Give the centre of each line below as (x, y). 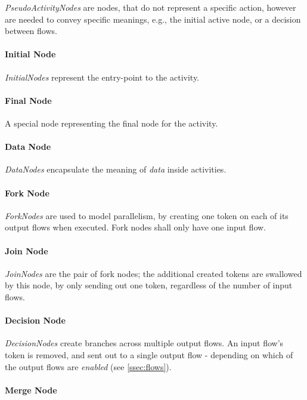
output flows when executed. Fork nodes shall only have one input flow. (135, 227)
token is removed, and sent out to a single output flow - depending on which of (149, 354)
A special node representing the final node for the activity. (111, 123)
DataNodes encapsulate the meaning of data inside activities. (116, 169)
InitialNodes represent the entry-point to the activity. (102, 77)
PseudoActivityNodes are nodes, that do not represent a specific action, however (151, 7)
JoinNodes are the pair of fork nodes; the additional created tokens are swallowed (153, 273)
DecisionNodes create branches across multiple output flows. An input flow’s (144, 343)
